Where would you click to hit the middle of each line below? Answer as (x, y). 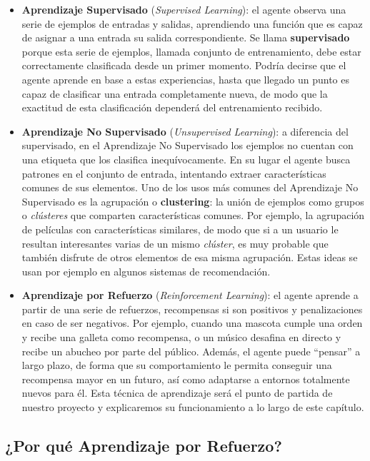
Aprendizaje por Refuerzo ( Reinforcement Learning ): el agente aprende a (190, 295)
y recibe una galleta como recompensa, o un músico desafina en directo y (181, 337)
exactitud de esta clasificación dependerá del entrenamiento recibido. (172, 107)
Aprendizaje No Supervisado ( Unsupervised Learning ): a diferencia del (185, 131)
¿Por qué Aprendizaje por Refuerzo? (144, 446)
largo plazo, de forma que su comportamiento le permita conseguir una (177, 365)
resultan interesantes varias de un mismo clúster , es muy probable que (175, 243)
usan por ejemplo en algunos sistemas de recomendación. (146, 271)
